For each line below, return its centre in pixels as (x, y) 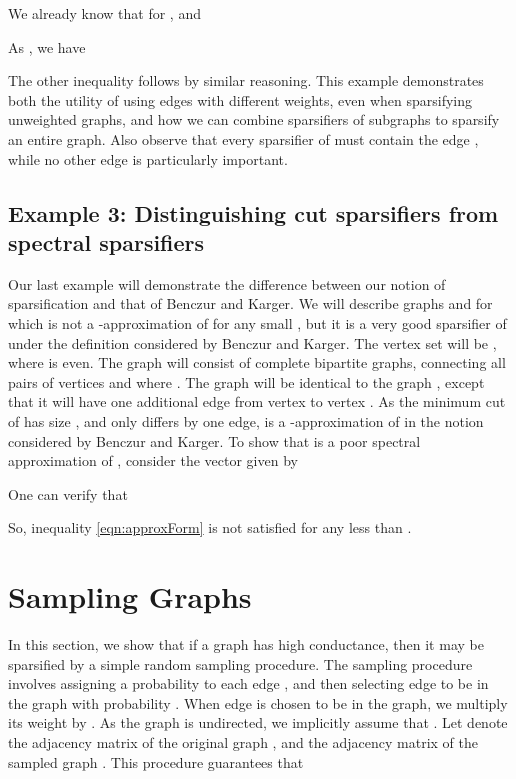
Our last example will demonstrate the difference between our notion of (227, 283)
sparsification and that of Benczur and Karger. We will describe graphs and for (250, 303)
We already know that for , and (104, 13)
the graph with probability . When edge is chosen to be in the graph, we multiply (258, 702)
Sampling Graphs (130, 596)
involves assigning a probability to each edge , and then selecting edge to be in (248, 683)
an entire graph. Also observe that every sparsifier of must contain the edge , (243, 138)
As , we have (47, 46)
